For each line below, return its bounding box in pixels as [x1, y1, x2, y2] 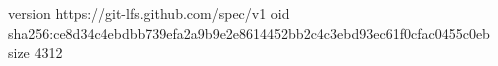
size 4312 [8, 42, 63, 63]
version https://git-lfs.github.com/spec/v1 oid [8, 3, 290, 23]
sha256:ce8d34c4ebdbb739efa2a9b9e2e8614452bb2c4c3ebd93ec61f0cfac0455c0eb [8, 22, 490, 43]
